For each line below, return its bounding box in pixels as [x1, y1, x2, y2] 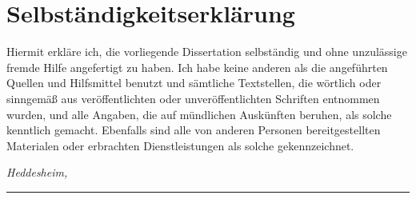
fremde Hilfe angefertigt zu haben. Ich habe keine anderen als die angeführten [6, 58, 388, 75]
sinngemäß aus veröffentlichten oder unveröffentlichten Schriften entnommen [6, 90, 380, 106]
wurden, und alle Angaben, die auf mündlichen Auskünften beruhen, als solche [6, 105, 392, 122]
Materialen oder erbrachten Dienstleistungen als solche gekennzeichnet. [6, 137, 354, 153]
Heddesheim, [6, 164, 68, 181]
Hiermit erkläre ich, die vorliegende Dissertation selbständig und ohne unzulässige [6, 43, 407, 60]
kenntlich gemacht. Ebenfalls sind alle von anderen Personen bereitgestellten [6, 121, 381, 138]
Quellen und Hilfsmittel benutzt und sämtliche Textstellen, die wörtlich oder [6, 74, 382, 91]
